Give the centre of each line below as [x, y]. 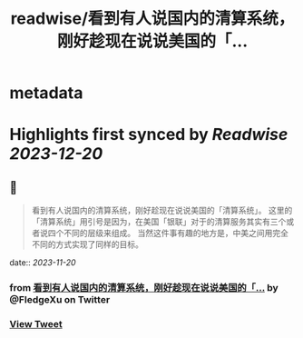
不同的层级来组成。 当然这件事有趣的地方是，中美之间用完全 [176, 234]
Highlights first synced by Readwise [149, 135]
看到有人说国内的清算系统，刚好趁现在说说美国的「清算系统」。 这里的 [162, 211]
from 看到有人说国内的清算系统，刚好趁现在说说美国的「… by [144, 288]
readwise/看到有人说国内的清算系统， [152, 19]
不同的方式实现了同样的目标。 [87, 244]
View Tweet [36, 324]
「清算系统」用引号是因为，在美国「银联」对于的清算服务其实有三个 [159, 222]
